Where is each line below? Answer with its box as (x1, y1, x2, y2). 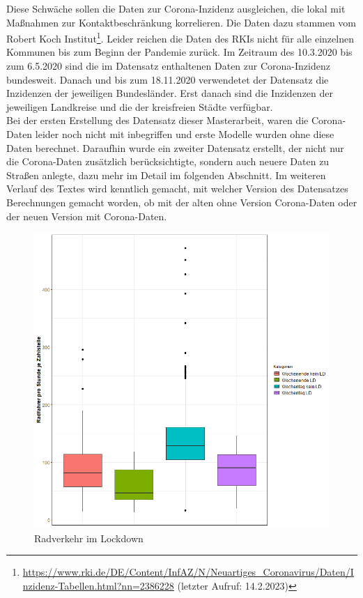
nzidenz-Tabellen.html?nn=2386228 (22, 578, 174, 592)
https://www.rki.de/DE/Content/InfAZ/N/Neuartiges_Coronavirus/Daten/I (22, 565, 354, 579)
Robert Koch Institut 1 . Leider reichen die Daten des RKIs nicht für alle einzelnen (6, 29, 354, 45)
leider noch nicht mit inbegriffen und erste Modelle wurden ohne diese (35, 127, 334, 141)
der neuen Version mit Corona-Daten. (6, 208, 167, 223)
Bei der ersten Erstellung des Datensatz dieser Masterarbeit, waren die (6, 113, 309, 128)
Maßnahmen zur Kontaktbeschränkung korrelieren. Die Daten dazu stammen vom (6, 15, 357, 29)
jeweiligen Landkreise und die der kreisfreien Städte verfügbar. (6, 99, 273, 114)
